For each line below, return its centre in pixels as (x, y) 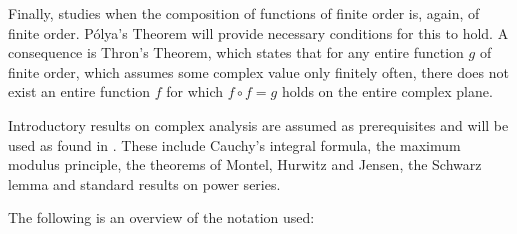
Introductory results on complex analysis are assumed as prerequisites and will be (258, 124)
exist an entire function (79, 91)
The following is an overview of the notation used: (161, 217)
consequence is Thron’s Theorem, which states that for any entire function (236, 52)
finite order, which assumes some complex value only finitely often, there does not (258, 71)
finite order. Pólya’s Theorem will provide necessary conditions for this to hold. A (258, 32)
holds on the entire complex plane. (387, 91)
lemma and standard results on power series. (144, 183)
